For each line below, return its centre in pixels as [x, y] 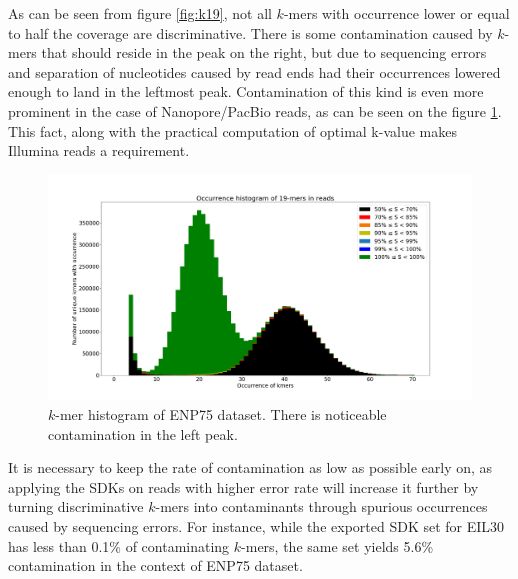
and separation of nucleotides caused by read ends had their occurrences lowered [254, 71]
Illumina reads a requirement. [99, 150]
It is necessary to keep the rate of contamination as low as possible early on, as [250, 467]
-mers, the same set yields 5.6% [337, 545]
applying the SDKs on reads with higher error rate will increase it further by [243, 486]
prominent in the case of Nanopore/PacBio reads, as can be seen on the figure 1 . [255, 110]
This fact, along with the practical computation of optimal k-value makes [232, 130]
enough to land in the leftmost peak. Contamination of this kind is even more [246, 91]
